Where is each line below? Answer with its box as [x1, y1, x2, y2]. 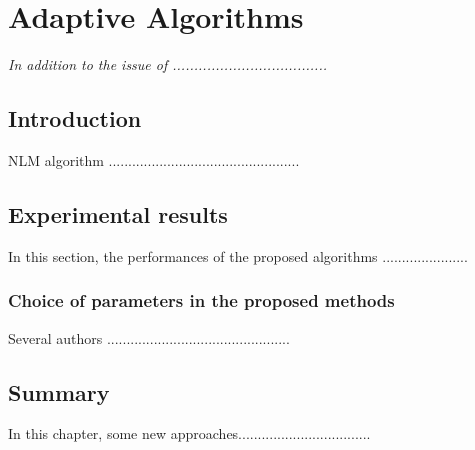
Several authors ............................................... [8, 327, 290, 348]
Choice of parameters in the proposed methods [8, 288, 395, 313]
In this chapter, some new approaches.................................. [8, 423, 371, 444]
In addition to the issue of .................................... [8, 54, 328, 75]
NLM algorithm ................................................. [8, 149, 300, 170]
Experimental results [8, 198, 228, 229]
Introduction [8, 103, 142, 134]
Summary [8, 376, 110, 407]
